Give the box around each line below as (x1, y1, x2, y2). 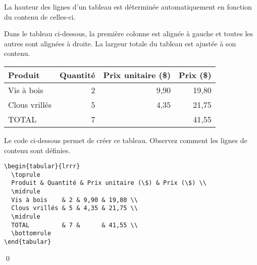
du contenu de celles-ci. (4, 11, 76, 22)
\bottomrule (11, 230, 52, 237)
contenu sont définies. (4, 145, 71, 155)
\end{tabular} (4, 238, 52, 246)
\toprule (11, 171, 40, 178)
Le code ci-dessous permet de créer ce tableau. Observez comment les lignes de (4, 135, 247, 145)
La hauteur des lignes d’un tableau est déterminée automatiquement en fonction (4, 2, 252, 12)
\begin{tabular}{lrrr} (4, 163, 80, 170)
